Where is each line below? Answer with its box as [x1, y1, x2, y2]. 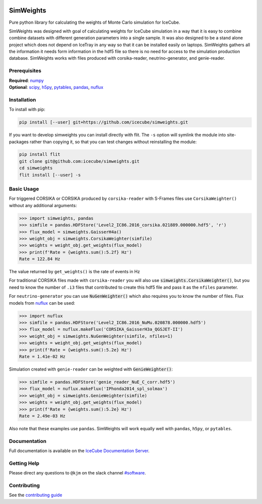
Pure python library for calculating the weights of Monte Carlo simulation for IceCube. [9, 19, 180, 25]
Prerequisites [9, 67, 41, 74]
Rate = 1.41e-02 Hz [19, 354, 65, 359]
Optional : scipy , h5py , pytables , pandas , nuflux [9, 84, 104, 90]
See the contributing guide [9, 492, 63, 498]
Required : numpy [9, 78, 44, 83]
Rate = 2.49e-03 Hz [19, 413, 65, 419]
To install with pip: [9, 107, 46, 113]
